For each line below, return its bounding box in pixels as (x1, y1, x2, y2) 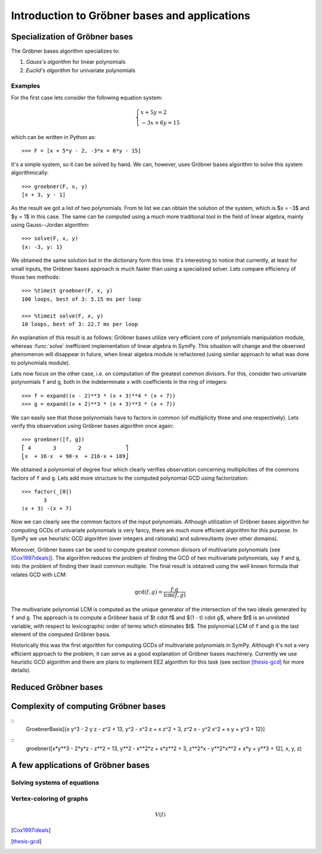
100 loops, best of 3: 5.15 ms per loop (21, 295, 141, 303)
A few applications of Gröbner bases (11, 760, 150, 770)
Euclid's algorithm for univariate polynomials (26, 66, 135, 74)
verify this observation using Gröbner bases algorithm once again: (11, 422, 174, 429)
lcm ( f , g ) (163, 591, 186, 598)
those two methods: (11, 273, 60, 280)
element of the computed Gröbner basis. (11, 630, 111, 638)
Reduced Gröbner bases (11, 682, 104, 692)
